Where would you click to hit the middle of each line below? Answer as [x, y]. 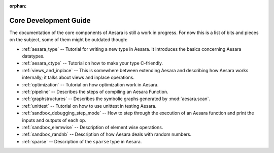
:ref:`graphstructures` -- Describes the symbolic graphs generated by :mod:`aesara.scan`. [116, 99]
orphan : [18, 6]
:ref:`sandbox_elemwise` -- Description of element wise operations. [93, 127]
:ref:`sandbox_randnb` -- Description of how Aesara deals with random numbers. [107, 134]
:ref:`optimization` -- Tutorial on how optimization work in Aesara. [90, 84]
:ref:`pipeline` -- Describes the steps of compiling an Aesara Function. [95, 92]
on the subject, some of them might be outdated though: [68, 40]
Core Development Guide [50, 20]
